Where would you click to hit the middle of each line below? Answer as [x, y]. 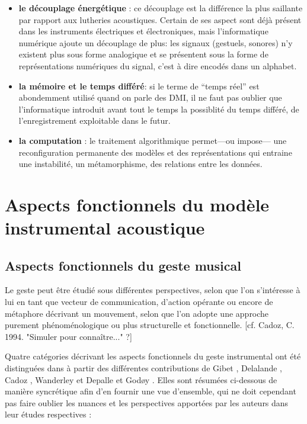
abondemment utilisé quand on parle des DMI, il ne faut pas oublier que [150, 97]
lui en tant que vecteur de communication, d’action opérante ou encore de [139, 302]
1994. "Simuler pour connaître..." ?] [68, 336]
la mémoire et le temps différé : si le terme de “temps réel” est [139, 86]
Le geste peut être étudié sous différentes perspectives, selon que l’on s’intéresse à [153, 290]
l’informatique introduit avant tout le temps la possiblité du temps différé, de [159, 109]
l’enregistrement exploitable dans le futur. [95, 121]
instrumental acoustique [105, 228]
